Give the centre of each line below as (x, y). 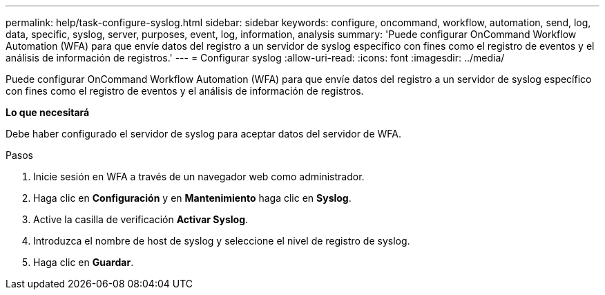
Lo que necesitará (48, 112)
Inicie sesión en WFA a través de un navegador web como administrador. (199, 177)
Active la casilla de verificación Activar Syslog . (141, 219)
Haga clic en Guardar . (84, 262)
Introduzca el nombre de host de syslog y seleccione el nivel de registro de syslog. (222, 241)
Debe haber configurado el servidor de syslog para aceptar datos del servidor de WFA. (203, 134)
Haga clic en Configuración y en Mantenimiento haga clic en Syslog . (192, 198)
